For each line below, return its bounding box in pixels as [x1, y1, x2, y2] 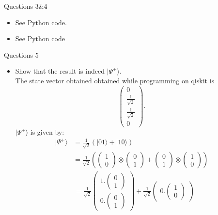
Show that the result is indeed [15, 66, 105, 76]
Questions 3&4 [4, 1, 47, 11]
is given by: [30, 127, 64, 137]
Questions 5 [4, 49, 39, 60]
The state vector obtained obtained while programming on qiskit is [15, 75, 215, 85]
